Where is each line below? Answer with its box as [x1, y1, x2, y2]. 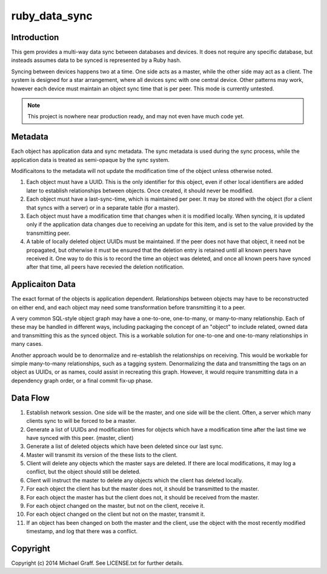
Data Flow [11, 393, 50, 403]
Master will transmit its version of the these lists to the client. [26, 451, 178, 458]
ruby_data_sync [11, 9, 93, 22]
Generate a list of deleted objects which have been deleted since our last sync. [26, 443, 223, 450]
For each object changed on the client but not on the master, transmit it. [26, 510, 205, 518]
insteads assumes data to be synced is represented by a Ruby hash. [11, 56, 182, 64]
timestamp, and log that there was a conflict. [26, 528, 138, 535]
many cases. [11, 340, 43, 348]
